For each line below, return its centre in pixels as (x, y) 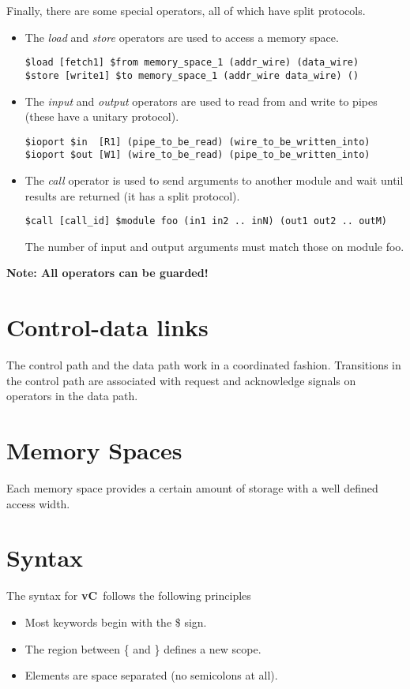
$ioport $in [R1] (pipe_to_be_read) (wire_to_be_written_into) (197, 142)
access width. (38, 503)
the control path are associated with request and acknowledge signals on (181, 380)
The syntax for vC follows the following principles (129, 595)
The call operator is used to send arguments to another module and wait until (214, 180)
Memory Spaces (94, 450)
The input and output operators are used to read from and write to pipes (201, 101)
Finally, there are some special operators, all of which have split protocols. (186, 10)
